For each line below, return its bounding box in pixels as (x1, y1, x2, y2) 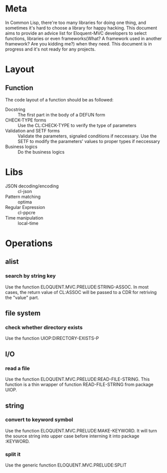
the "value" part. (5, 294, 39, 300)
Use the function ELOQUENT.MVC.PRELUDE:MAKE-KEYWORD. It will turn (5, 427, 157, 433)
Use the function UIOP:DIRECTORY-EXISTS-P (5, 335, 99, 341)
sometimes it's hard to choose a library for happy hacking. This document (5, 24, 157, 30)
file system (5, 309, 41, 317)
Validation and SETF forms (5, 127, 60, 133)
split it (5, 450, 21, 457)
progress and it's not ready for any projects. (5, 46, 96, 52)
